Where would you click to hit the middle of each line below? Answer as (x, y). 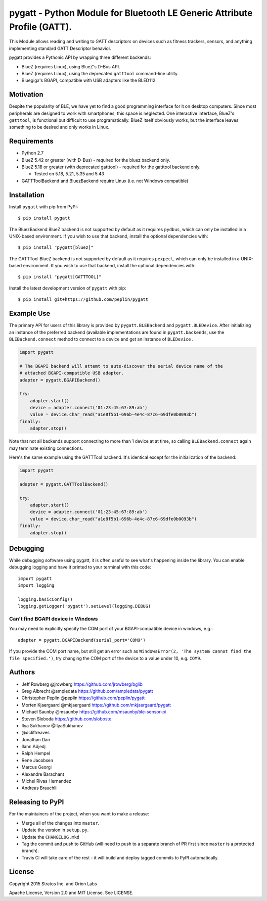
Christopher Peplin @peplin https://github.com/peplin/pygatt (83, 698)
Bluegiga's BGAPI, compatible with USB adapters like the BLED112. (89, 80)
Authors (22, 672)
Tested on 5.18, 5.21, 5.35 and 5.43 (69, 174)
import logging (36, 586)
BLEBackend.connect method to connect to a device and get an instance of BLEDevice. (101, 339)
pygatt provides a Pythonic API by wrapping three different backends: (80, 57)
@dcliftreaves (36, 733)
